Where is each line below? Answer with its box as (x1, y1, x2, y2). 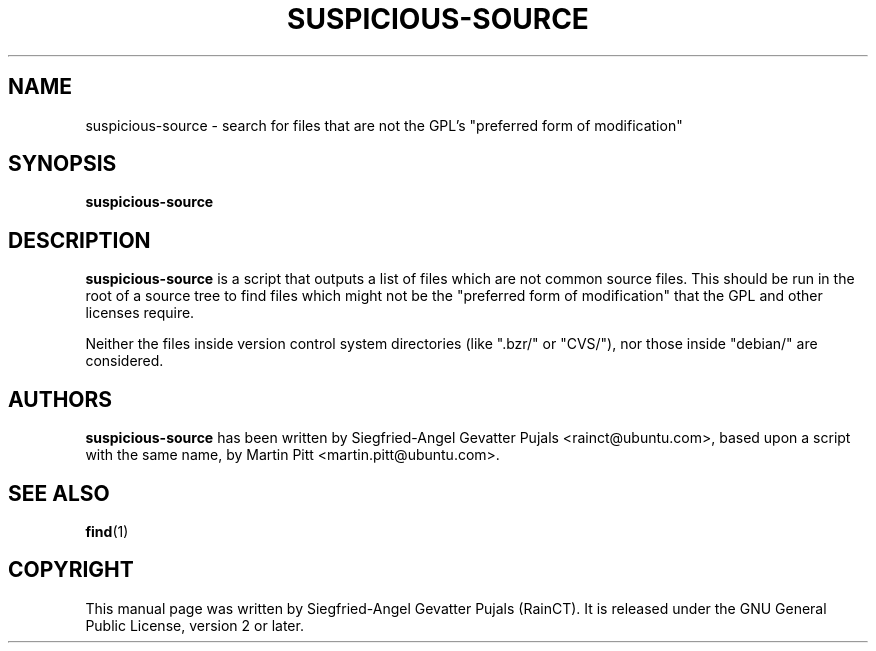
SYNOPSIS (8, 151, 117, 177)
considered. (85, 352, 164, 370)
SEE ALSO (8, 480, 110, 506)
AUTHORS (8, 386, 113, 412)
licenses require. (85, 304, 195, 322)
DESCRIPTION (8, 227, 151, 253)
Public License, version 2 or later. (85, 616, 304, 634)
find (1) (85, 522, 129, 540)
